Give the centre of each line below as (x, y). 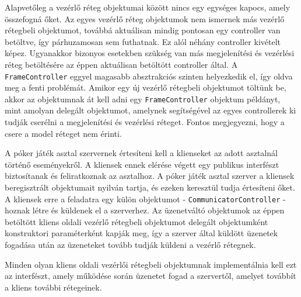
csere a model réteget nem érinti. (63, 133)
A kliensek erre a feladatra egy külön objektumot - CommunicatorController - (145, 198)
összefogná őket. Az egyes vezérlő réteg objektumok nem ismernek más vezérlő (145, 18)
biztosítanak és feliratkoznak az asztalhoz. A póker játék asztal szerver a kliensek (150, 176)
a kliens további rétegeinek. (53, 287)
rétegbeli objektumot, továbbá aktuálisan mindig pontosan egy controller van (143, 30)
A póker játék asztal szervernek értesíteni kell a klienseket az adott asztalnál (141, 153)
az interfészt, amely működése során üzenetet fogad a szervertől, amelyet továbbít (150, 276)
